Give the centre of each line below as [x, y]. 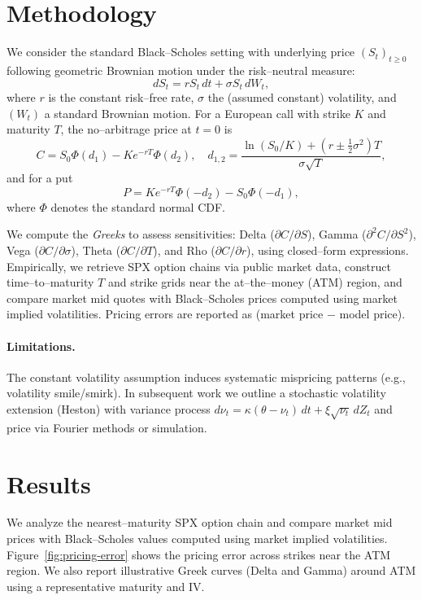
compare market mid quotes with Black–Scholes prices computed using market [202, 298]
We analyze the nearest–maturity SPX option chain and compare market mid [200, 522]
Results [49, 483]
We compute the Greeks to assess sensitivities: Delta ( [141, 234]
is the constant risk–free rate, [121, 96]
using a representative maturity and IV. [106, 586]
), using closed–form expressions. [327, 250]
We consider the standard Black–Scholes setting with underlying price [181, 52]
